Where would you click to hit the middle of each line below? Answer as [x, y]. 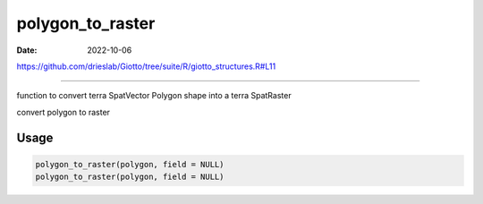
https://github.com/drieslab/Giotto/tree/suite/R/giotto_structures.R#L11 [146, 66]
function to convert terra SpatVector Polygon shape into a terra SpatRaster [154, 96]
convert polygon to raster [64, 112]
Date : [27, 50]
